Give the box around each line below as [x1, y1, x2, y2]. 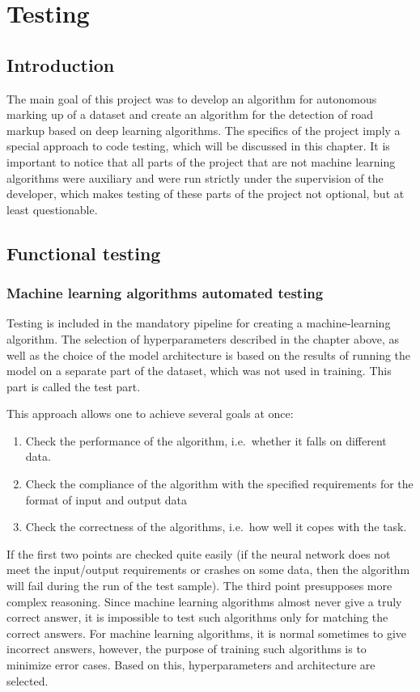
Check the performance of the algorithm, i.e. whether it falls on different [25, 432, 387, 449]
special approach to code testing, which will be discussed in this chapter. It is [6, 137, 390, 154]
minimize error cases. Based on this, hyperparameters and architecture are [6, 656, 375, 673]
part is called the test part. [6, 378, 141, 395]
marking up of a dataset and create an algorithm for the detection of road [6, 106, 373, 123]
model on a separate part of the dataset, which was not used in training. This [6, 362, 392, 379]
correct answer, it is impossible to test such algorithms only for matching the [6, 609, 388, 626]
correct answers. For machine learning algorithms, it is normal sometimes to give [6, 624, 406, 641]
